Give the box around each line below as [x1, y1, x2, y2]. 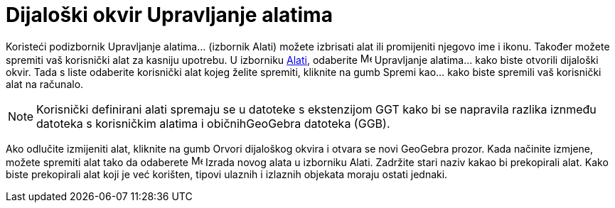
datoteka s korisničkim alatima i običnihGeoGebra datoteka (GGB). [36, 116, 390, 131]
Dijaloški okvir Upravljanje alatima [6, 3, 333, 27]
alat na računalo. [6, 77, 84, 90]
